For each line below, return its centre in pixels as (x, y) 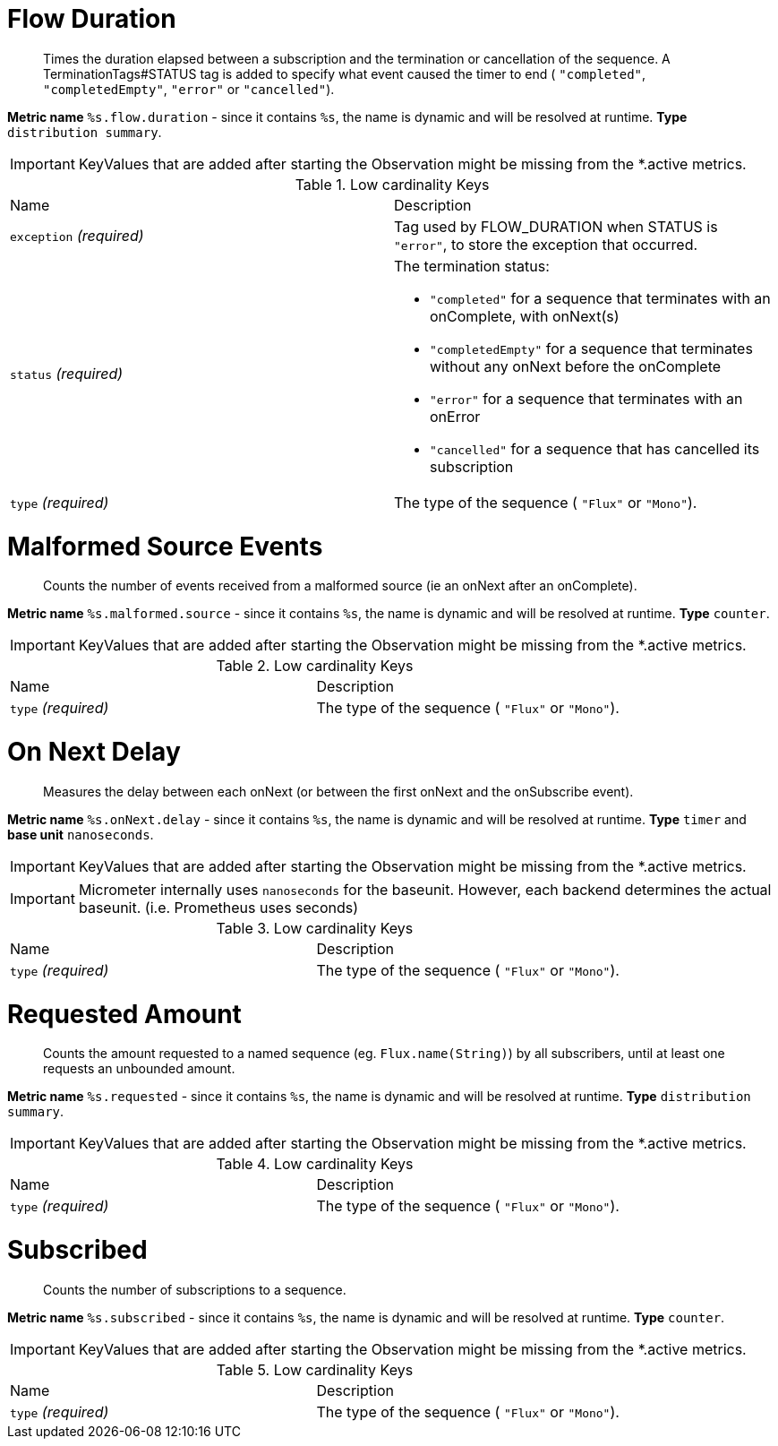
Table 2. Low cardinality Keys (315, 666)
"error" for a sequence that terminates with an (586, 398)
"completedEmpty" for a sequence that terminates (591, 348)
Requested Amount (124, 1014)
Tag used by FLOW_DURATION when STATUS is (556, 226)
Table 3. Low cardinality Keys (315, 928)
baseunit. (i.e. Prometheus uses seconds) (218, 907)
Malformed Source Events (165, 546)
